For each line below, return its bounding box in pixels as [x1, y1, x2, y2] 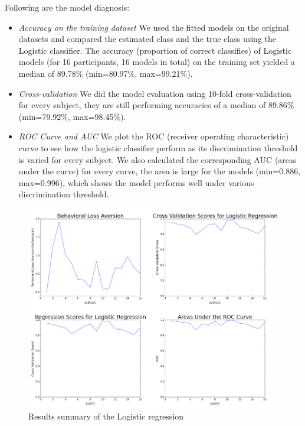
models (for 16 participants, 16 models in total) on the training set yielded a [18, 56, 296, 68]
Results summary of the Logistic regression [28, 409, 184, 422]
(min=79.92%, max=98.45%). [18, 110, 126, 122]
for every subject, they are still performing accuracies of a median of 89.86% [18, 99, 294, 111]
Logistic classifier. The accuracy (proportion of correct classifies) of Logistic [18, 44, 292, 56]
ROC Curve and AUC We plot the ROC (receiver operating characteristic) [18, 130, 289, 142]
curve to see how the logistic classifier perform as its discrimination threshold [18, 141, 298, 154]
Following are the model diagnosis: [5, 1, 130, 13]
